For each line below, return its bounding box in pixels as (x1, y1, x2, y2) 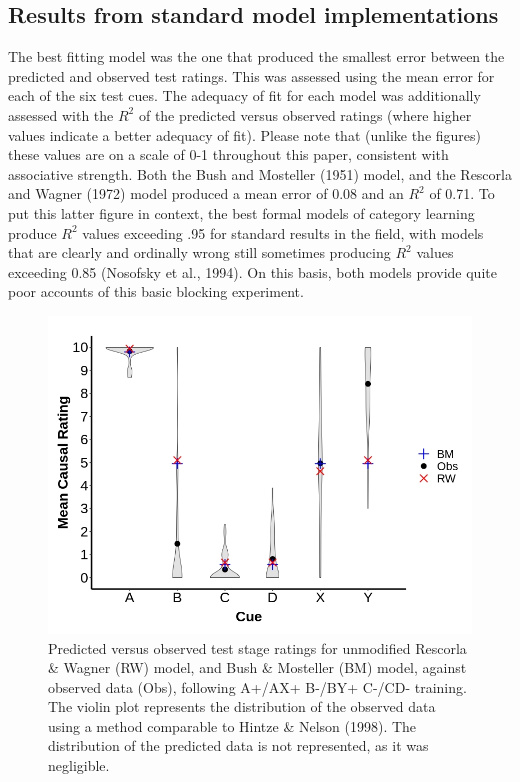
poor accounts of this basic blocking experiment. (8, 281, 304, 302)
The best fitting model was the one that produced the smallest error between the (8, 46, 505, 67)
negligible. (48, 755, 110, 776)
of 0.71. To (429, 183, 495, 204)
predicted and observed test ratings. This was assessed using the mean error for (8, 65, 495, 86)
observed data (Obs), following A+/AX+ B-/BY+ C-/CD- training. (48, 676, 467, 697)
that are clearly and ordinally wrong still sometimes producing (8, 242, 391, 263)
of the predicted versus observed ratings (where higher (138, 104, 472, 125)
